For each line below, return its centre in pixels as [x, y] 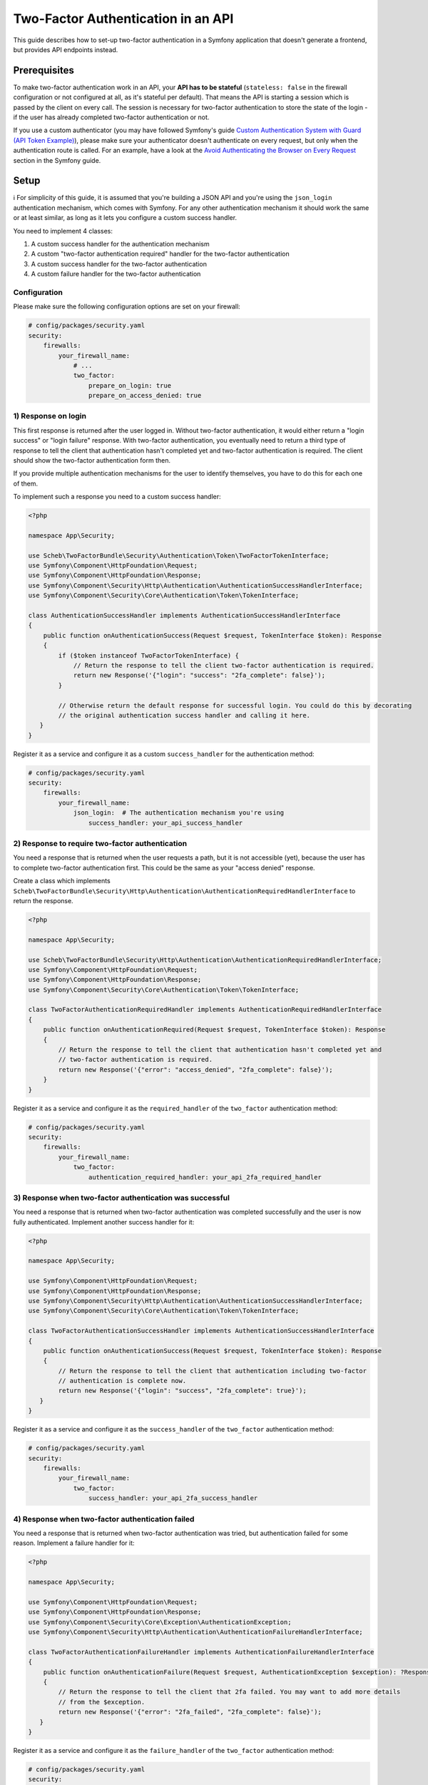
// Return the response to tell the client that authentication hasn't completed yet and [220, 1050]
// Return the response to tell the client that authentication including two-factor [213, 1371]
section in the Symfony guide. [57, 160]
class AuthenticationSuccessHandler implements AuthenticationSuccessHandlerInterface [184, 615]
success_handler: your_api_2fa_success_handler [173, 1498]
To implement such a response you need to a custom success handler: [117, 497]
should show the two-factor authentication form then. [92, 460]
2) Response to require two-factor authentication [100, 844]
